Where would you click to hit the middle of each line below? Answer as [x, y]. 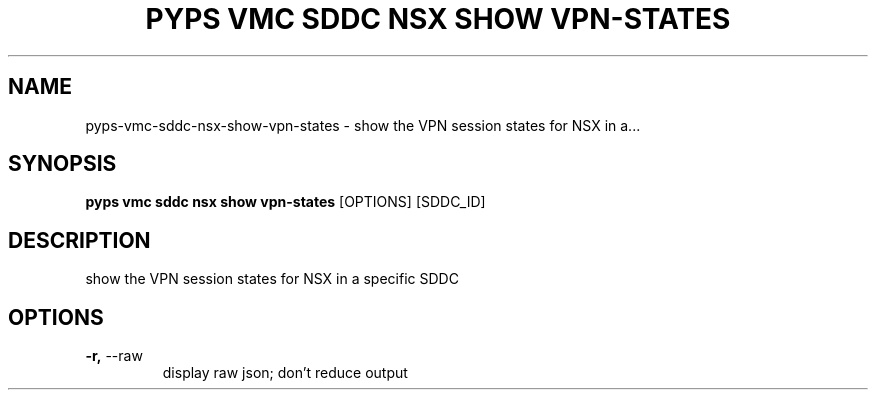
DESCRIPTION [79, 240]
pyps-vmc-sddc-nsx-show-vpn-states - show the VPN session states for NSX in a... [363, 125]
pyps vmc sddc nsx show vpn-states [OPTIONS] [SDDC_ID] [285, 202]
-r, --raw [114, 356]
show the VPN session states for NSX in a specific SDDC [272, 279]
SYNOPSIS [62, 164]
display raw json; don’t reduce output [285, 373]
